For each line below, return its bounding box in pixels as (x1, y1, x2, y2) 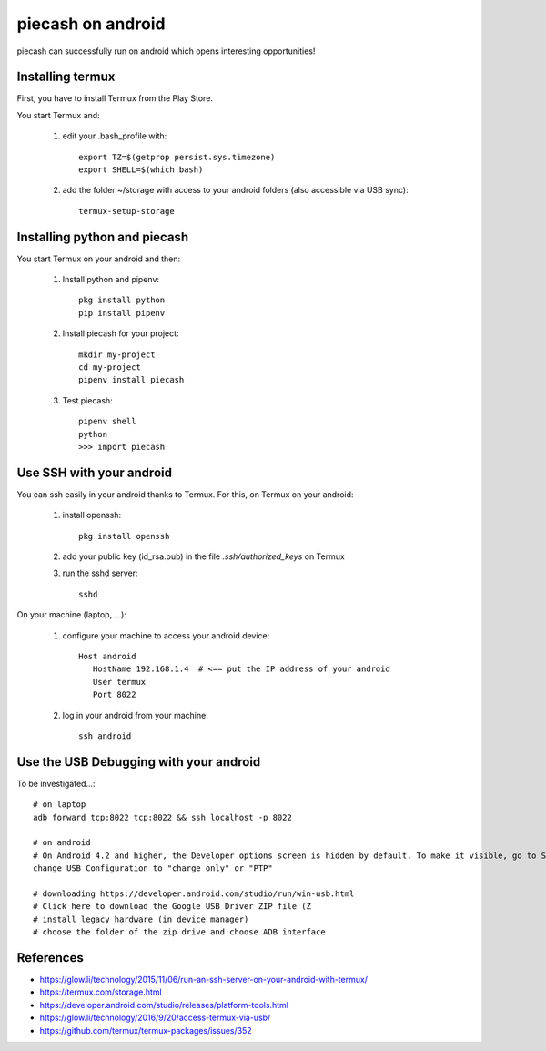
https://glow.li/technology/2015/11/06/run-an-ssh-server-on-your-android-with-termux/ (39, 974, 369, 985)
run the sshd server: (62, 567, 138, 578)
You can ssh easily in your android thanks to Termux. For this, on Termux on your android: (16, 488, 354, 500)
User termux (92, 677, 147, 687)
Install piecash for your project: (62, 328, 179, 339)
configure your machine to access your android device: (62, 629, 270, 641)
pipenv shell (78, 416, 136, 427)
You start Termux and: (16, 109, 100, 120)
